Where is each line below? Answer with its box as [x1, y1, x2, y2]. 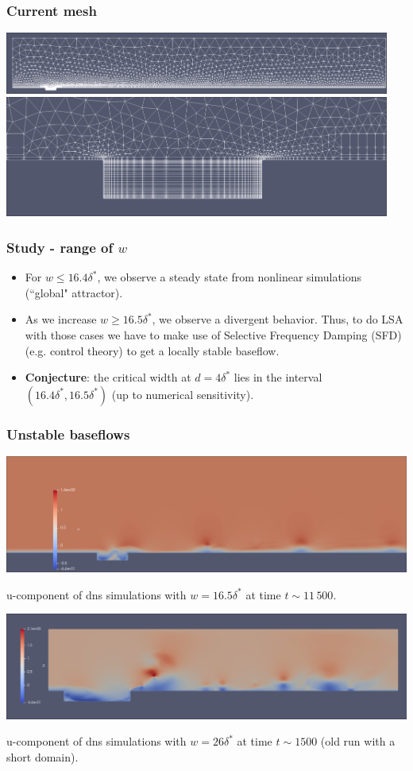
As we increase [25, 311, 97, 327]
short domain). [6, 748, 79, 765]
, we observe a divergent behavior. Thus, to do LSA [152, 311, 403, 327]
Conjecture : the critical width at [25, 369, 191, 385]
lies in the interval [234, 369, 322, 385]
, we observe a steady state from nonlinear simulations [97, 269, 362, 285]
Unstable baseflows [6, 424, 130, 444]
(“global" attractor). [25, 284, 123, 300]
